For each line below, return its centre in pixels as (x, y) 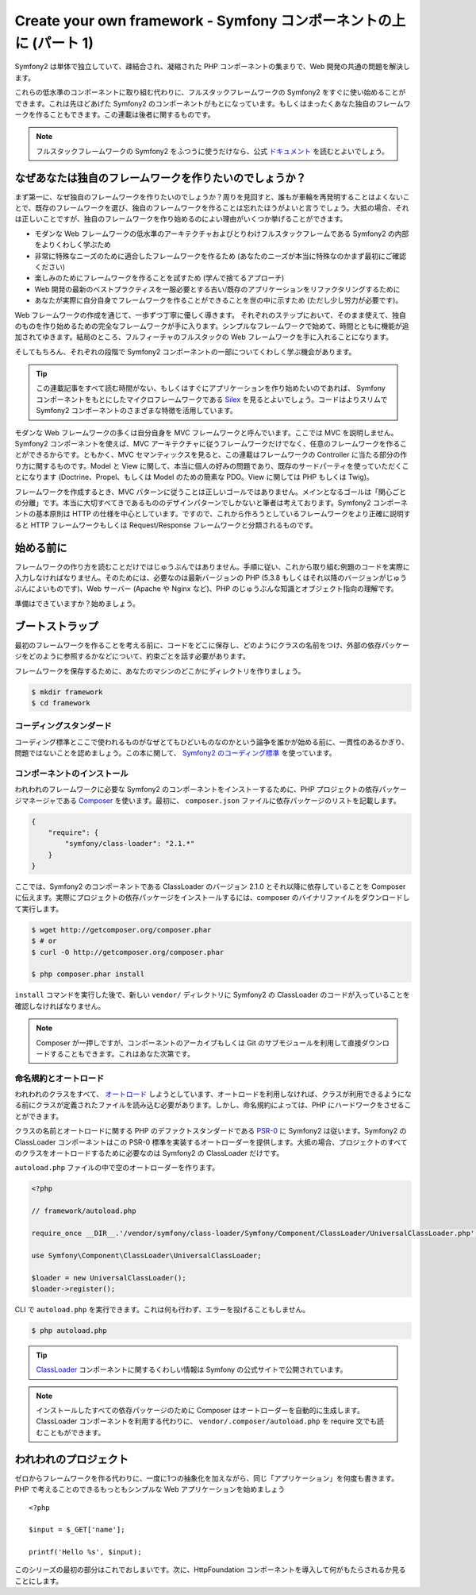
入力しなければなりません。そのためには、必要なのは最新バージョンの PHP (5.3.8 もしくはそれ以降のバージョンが (200, 578)
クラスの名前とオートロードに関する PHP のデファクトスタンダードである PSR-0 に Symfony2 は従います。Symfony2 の (211, 1131)
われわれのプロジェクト (71, 1459)
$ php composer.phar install (88, 974)
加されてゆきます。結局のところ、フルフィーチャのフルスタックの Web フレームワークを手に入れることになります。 (203, 337)
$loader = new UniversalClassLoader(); (109, 1278)
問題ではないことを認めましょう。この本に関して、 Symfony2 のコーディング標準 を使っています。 (175, 753)
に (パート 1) (54, 43)
